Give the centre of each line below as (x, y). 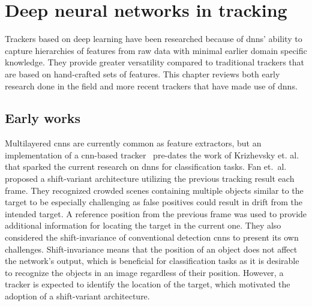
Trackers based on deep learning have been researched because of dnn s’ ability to (154, 39)
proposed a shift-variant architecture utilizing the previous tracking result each (150, 178)
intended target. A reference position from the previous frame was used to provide (156, 213)
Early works (43, 118)
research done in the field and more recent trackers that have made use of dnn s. (151, 85)
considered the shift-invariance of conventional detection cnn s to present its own (152, 237)
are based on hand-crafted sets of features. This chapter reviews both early (142, 73)
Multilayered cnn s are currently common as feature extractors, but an (133, 143)
